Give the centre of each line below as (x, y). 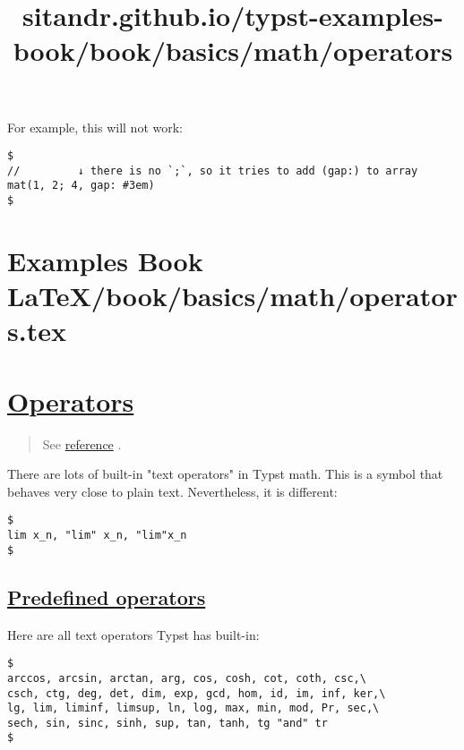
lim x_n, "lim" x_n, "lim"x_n (97, 536)
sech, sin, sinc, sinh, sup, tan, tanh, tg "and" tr (168, 723)
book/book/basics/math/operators (233, 51)
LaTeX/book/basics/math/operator (232, 296)
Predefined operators (107, 597)
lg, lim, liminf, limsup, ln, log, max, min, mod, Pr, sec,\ (193, 708)
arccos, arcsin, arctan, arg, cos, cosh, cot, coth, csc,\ (187, 678)
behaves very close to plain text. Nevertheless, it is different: (172, 491)
